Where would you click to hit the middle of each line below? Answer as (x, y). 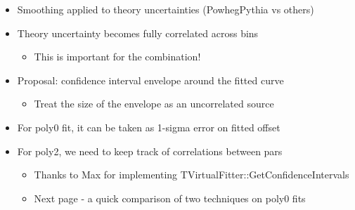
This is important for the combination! (117, 57)
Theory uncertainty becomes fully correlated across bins (138, 33)
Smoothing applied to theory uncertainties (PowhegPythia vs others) (166, 9)
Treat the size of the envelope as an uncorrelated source (154, 104)
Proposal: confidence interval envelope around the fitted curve (150, 80)
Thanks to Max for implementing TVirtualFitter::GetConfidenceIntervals (192, 175)
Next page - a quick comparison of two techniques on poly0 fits (170, 198)
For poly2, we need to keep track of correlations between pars (150, 151)
